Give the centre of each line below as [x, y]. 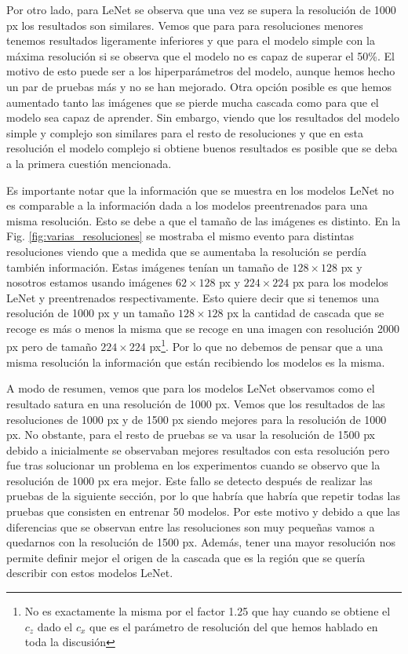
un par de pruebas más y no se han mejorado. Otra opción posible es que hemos [199, 86]
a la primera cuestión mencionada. [89, 163]
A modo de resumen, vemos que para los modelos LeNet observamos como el [191, 388]
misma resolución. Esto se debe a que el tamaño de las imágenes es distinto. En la [204, 220]
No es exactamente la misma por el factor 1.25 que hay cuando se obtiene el [208, 611]
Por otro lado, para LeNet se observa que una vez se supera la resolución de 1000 [201, 9]
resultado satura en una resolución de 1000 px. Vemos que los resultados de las [196, 403]
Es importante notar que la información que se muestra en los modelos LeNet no [200, 190]
